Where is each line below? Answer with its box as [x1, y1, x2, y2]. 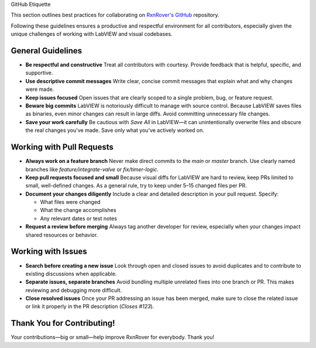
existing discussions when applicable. [25, 270, 117, 277]
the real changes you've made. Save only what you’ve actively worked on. [25, 127, 205, 134]
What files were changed [40, 199, 101, 206]
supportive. [25, 69, 53, 76]
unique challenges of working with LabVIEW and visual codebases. [11, 30, 173, 37]
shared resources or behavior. [25, 231, 98, 238]
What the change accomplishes [40, 207, 116, 214]
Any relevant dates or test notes [40, 214, 117, 222]
